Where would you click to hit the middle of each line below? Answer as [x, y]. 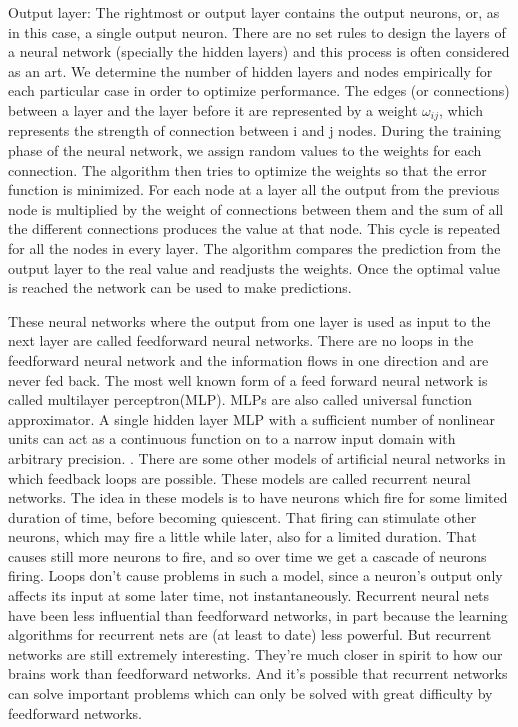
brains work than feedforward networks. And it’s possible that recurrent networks [258, 673]
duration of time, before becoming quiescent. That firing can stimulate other [242, 516]
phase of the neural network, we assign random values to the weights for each [245, 150]
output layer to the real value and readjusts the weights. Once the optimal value [254, 267]
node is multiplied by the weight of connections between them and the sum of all [256, 208]
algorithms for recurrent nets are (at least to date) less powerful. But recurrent [250, 634]
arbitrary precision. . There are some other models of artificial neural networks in [257, 457]
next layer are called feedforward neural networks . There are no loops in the [241, 340]
